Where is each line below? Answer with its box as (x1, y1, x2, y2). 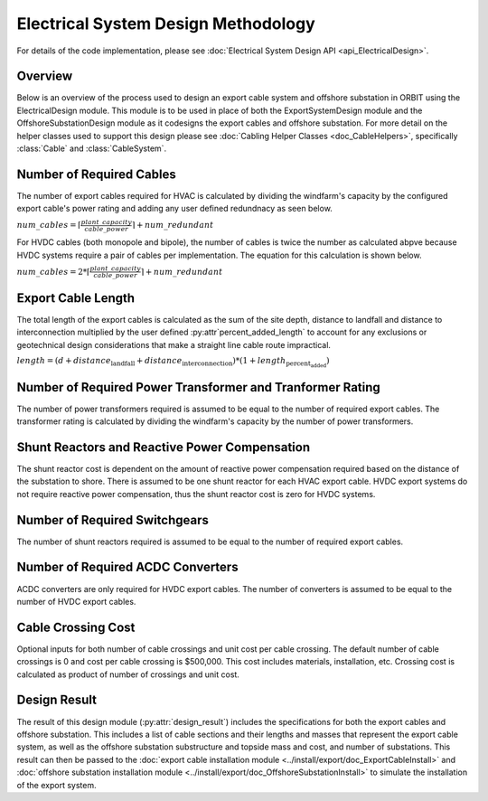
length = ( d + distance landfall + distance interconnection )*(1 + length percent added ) (16, 355, 330, 370)
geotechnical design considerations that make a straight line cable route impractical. (16, 339, 332, 350)
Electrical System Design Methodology (16, 14, 315, 33)
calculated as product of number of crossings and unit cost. (16, 669, 239, 680)
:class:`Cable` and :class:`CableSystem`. (16, 143, 167, 154)
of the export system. (16, 779, 97, 790)
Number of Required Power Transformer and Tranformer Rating (16, 380, 381, 395)
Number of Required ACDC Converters (16, 560, 239, 575)
